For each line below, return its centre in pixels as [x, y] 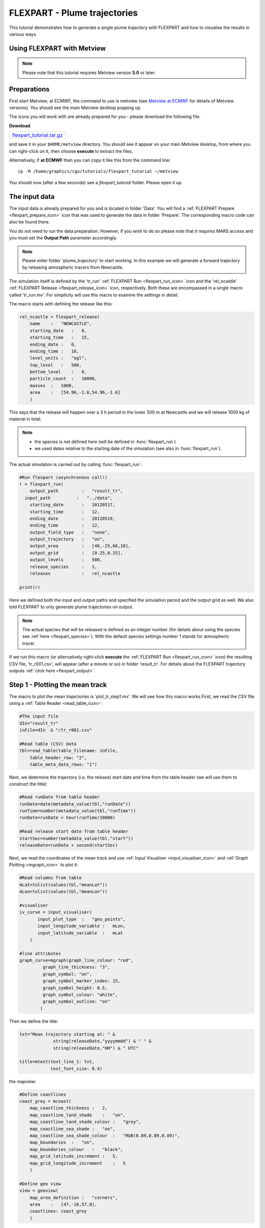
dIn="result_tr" [39, 723]
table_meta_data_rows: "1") [64, 764]
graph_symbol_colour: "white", [80, 995]
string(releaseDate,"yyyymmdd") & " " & [102, 1041]
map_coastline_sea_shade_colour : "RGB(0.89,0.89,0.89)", [105, 1136]
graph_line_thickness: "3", [76, 967]
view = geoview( [39, 1191]
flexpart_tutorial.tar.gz [38, 135]
